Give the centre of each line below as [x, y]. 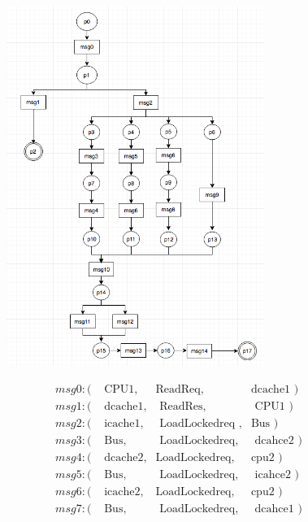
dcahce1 [274, 509]
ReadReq [178, 389]
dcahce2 [274, 440]
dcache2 [124, 457]
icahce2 [273, 474]
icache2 [122, 492]
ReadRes [181, 406]
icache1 [122, 423]
